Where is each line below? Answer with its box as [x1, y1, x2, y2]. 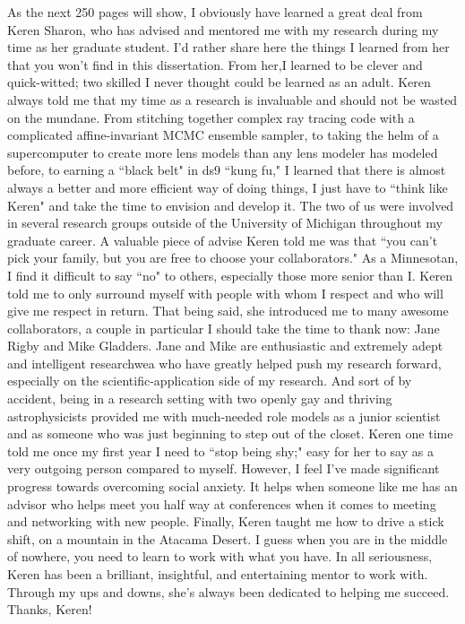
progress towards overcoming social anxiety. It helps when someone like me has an [7, 477, 458, 496]
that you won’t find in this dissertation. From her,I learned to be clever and [7, 55, 423, 74]
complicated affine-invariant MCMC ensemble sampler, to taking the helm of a [7, 126, 439, 144]
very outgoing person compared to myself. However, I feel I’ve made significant [7, 459, 440, 478]
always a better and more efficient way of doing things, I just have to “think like [7, 178, 448, 196]
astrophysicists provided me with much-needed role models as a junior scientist [7, 406, 441, 425]
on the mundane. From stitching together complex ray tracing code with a [7, 108, 415, 126]
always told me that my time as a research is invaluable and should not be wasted [7, 90, 458, 108]
